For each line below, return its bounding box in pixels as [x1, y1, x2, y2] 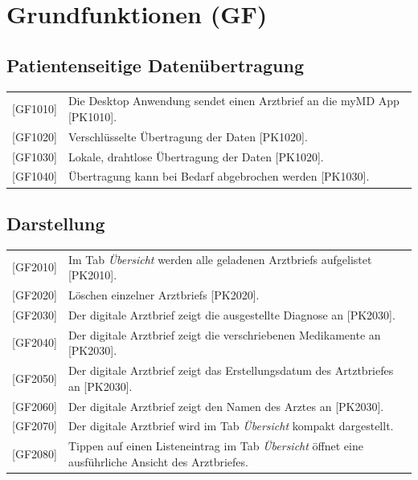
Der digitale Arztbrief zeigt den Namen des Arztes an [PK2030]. [68, 397, 384, 414]
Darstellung [6, 210, 105, 235]
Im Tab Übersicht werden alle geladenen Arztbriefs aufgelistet [68, 250, 372, 267]
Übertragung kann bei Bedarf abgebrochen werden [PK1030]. [68, 168, 370, 185]
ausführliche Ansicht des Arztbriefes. [68, 453, 248, 470]
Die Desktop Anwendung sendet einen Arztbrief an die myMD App [68, 92, 400, 109]
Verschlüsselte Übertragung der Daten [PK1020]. [68, 128, 308, 144]
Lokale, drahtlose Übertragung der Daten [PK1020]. [68, 148, 324, 165]
